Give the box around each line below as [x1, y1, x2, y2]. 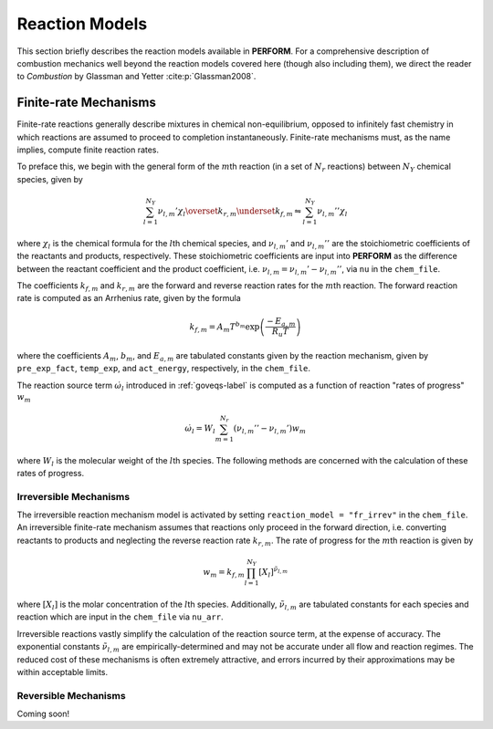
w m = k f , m [203, 567, 246, 579]
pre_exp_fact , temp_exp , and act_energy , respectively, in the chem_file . [16, 363, 310, 374]
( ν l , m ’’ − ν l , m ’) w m [233, 422, 306, 435]
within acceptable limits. [16, 666, 109, 677]
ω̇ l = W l [184, 422, 216, 435]
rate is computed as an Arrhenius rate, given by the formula [16, 293, 241, 304]
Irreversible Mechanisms [16, 490, 131, 503]
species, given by [16, 173, 84, 184]
